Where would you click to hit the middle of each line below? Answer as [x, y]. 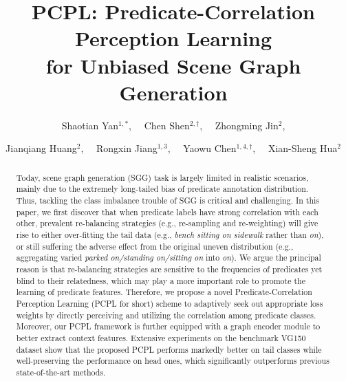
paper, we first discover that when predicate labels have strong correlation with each [167, 211]
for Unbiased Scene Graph [173, 65]
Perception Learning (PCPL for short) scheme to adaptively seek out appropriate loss [170, 303]
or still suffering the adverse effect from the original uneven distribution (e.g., [155, 246]
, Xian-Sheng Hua [295, 148]
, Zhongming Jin [239, 125]
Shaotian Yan [90, 125]
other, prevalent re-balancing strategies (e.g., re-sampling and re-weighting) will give [167, 223]
